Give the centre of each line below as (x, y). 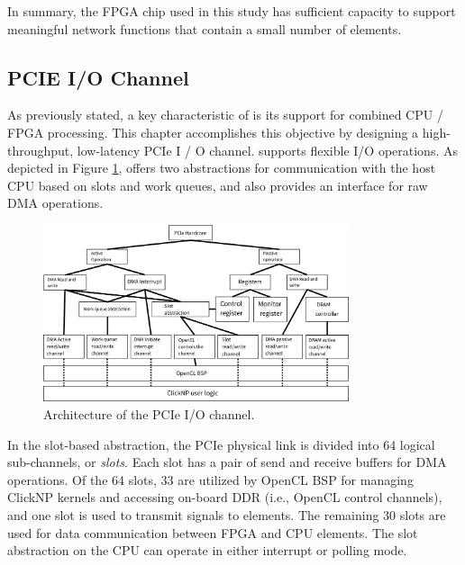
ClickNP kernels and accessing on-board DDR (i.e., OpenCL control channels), (225, 497)
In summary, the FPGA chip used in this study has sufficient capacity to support (232, 11)
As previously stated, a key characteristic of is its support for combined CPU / (225, 115)
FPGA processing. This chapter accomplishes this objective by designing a (213, 132)
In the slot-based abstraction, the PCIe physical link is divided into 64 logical (221, 444)
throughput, (41, 150)
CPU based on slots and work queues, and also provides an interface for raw (218, 185)
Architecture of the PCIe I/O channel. (149, 413)
